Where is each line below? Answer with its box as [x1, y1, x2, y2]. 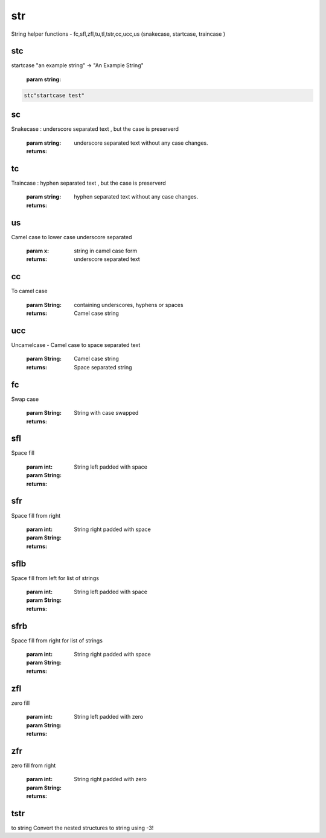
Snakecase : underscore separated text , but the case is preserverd [11, 125, 179, 133]
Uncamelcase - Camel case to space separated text [11, 341, 141, 349]
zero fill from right [11, 762, 56, 769]
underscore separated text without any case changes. [74, 139, 208, 147]
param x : [26, 247, 50, 254]
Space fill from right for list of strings [11, 636, 103, 644]
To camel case [11, 288, 48, 295]
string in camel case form [74, 247, 138, 254]
